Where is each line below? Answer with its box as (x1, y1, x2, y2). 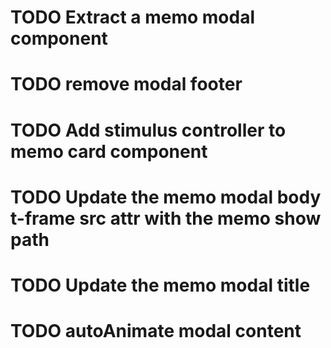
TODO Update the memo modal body (10, 186, 322, 208)
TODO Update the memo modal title (10, 274, 311, 296)
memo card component (10, 140, 208, 163)
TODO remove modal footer (10, 73, 243, 96)
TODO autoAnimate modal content (10, 320, 302, 343)
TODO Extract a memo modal (10, 6, 256, 29)
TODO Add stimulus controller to (10, 119, 287, 141)
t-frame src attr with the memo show (10, 207, 322, 230)
